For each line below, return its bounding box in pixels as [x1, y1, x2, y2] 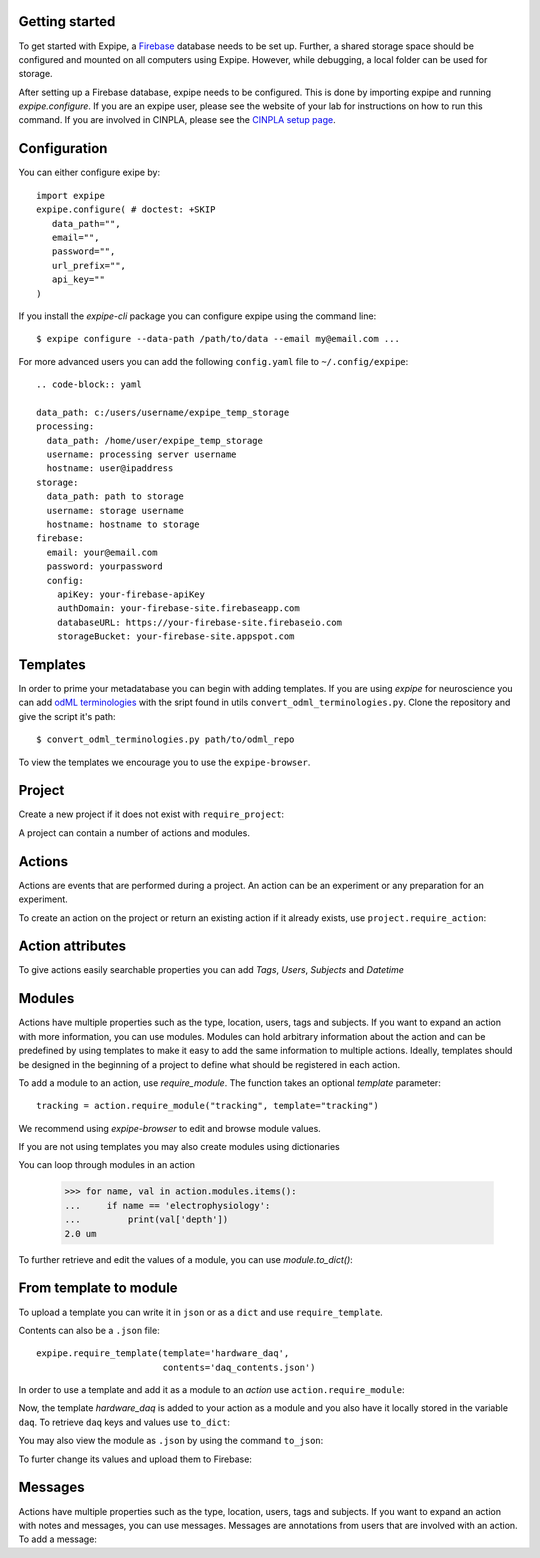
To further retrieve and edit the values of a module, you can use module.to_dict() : [18, 1253, 354, 1265]
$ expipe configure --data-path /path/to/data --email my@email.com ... [36, 333, 400, 345]
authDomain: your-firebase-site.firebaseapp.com [56, 603, 300, 614]
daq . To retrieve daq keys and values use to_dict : [18, 1416, 230, 1428]
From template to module [18, 1280, 179, 1297]
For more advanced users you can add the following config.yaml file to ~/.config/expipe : [18, 355, 409, 367]
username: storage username [46, 505, 185, 516]
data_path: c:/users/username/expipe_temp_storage [36, 406, 290, 418]
